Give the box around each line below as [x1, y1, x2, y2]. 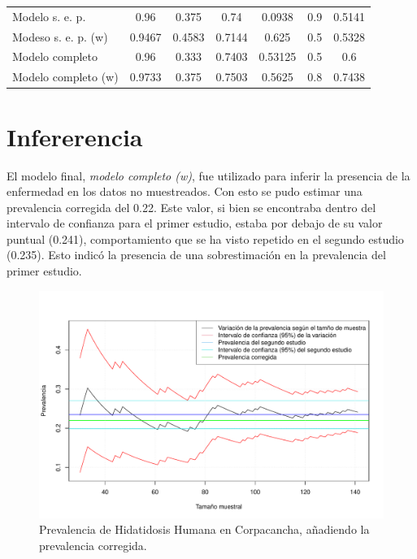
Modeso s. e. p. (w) [12, 28, 108, 45]
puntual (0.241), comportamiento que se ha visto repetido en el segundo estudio [7, 230, 404, 247]
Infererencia [7, 119, 143, 153]
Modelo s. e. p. [12, 7, 86, 24]
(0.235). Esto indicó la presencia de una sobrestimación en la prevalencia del [7, 246, 386, 263]
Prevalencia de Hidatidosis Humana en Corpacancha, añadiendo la [39, 521, 370, 538]
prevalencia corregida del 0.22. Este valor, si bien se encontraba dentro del [7, 198, 376, 215]
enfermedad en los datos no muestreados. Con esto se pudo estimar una [7, 183, 363, 200]
